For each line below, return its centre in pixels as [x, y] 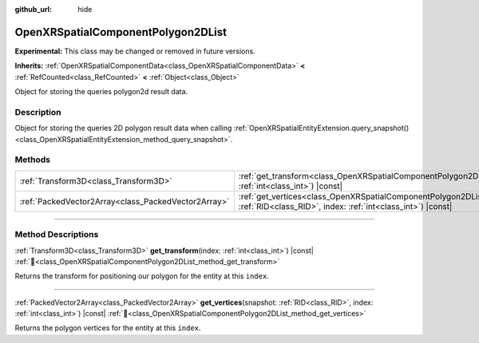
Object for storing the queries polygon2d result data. [101, 92]
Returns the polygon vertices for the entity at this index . [108, 328]
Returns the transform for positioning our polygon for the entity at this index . [142, 276]
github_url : [33, 9]
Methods [33, 160]
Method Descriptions [57, 235]
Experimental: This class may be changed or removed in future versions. [135, 51]
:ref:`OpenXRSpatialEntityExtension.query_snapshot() [321, 128]
